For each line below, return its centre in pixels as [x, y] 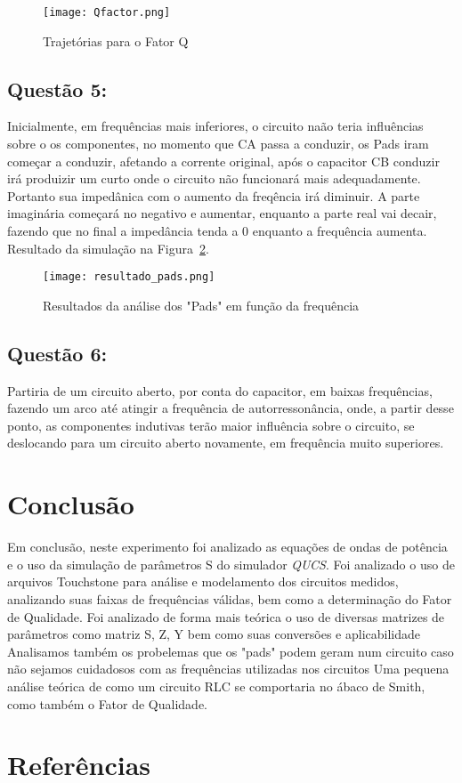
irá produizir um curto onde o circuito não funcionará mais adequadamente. [214, 178]
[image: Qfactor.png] [107, 12]
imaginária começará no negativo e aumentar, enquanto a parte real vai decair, [222, 213]
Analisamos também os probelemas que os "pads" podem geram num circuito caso [231, 651]
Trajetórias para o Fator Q [116, 40]
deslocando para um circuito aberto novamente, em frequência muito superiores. [226, 443]
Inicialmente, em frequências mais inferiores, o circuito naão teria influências [215, 126]
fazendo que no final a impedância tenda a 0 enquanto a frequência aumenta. [217, 231]
